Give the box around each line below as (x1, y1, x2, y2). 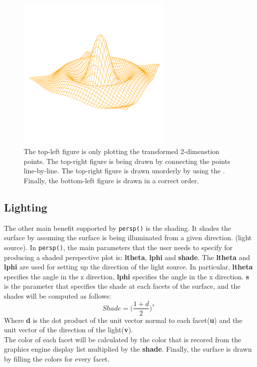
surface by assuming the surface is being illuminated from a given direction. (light (4, 232, 252, 243)
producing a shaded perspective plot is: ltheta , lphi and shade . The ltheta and (4, 252, 250, 262)
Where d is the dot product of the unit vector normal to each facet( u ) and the (4, 315, 243, 325)
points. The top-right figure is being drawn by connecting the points (24, 156, 230, 166)
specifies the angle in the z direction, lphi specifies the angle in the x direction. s (4, 271, 249, 281)
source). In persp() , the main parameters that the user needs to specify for (4, 242, 233, 252)
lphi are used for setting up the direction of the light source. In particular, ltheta (4, 262, 253, 272)
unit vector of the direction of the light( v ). (4, 324, 133, 335)
